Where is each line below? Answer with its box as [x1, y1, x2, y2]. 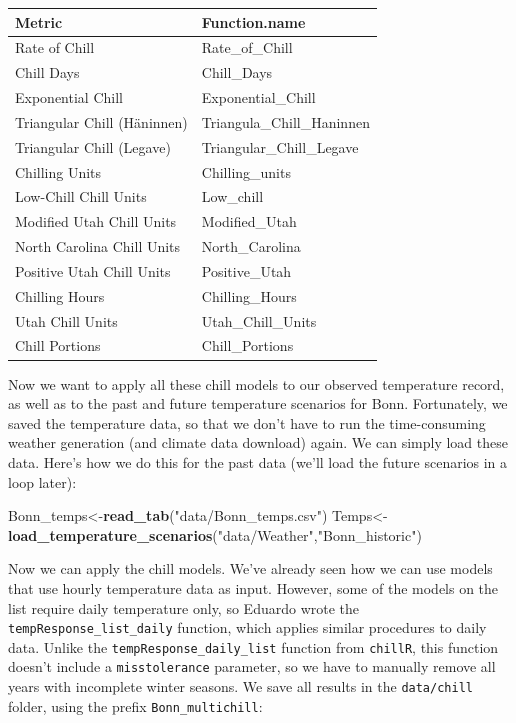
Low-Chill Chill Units [15, 186, 147, 207]
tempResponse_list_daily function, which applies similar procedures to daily [8, 617, 487, 638]
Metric [15, 11, 63, 32]
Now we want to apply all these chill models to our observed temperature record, [8, 373, 505, 394]
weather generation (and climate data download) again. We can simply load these [8, 432, 508, 453]
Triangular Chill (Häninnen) [15, 111, 188, 132]
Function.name [201, 11, 306, 32]
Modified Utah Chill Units [15, 211, 177, 232]
